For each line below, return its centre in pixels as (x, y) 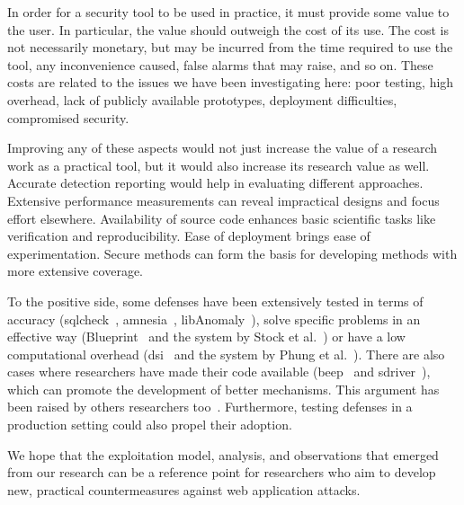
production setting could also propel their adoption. (150, 425)
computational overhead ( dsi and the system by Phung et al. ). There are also (226, 354)
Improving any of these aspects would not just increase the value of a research (223, 148)
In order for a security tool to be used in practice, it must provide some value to (228, 12)
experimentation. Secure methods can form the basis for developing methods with (232, 253)
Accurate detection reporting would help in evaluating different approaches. (215, 183)
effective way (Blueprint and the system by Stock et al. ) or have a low (206, 337)
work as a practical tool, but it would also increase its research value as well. (219, 165)
